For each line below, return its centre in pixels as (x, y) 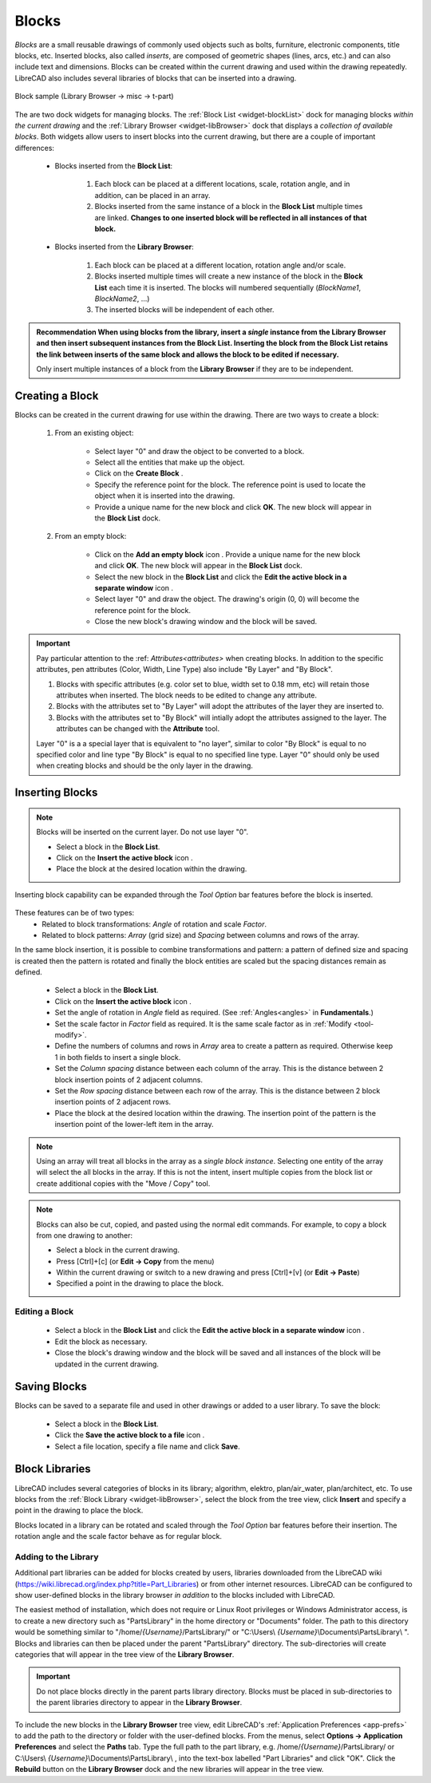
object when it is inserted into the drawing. (165, 496)
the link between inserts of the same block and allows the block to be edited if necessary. (188, 354)
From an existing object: (94, 433)
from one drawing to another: (85, 1235)
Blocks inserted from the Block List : (114, 166)
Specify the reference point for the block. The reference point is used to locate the (230, 484)
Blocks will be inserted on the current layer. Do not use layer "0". (142, 832)
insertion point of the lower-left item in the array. (134, 1125)
